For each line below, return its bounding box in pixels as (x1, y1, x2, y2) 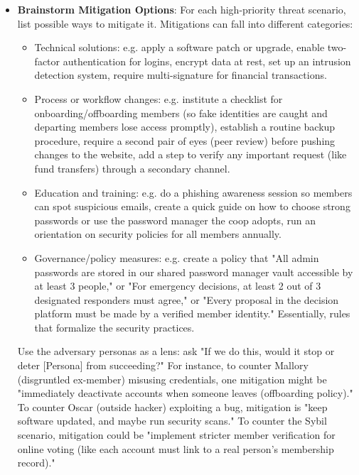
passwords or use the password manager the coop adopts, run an (34, 212, 316, 227)
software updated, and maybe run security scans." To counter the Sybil (17, 413, 327, 428)
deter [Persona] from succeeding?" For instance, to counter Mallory (17, 358, 309, 373)
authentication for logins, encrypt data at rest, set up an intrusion (63, 53, 351, 68)
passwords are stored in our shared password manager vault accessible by (34, 264, 353, 279)
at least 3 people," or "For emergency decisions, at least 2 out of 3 (34, 278, 321, 293)
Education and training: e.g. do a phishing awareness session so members (34, 185, 353, 200)
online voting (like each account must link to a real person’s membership (17, 441, 334, 456)
